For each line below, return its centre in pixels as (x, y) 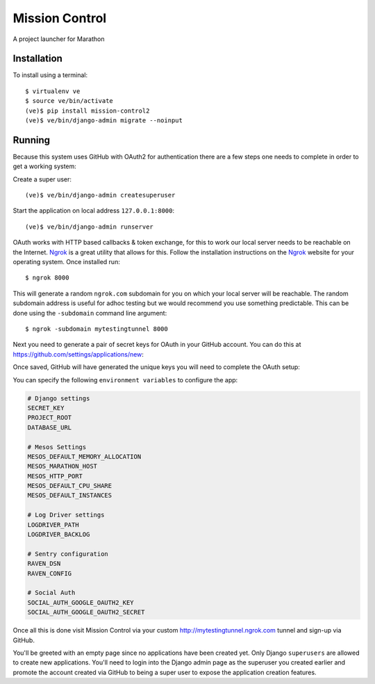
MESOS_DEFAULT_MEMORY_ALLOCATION (84, 456)
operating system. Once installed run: (67, 262)
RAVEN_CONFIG (50, 573)
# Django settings (59, 398)
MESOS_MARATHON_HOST (62, 466)
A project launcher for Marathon (59, 39)
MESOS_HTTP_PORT (55, 476)
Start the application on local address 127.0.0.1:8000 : (94, 211)
